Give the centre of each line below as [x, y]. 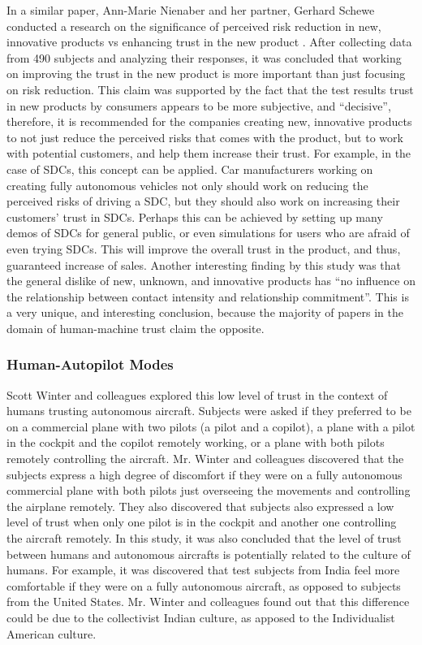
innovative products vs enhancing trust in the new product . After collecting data [209, 42]
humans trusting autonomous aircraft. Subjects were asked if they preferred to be [209, 411]
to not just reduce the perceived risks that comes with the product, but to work [205, 137]
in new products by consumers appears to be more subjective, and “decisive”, [199, 105]
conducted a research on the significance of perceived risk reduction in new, [194, 26]
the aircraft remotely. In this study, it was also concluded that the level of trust [204, 538]
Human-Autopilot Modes [90, 364]
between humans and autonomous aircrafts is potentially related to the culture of [209, 554]
